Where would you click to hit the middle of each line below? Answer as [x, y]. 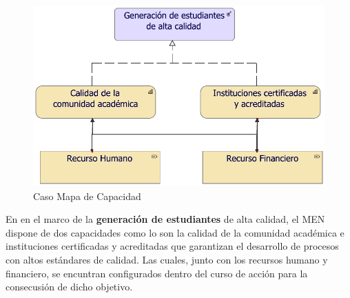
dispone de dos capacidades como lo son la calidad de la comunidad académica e [175, 232]
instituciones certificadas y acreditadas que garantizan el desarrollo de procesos [172, 246]
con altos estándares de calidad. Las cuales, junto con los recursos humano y [167, 260]
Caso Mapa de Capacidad [87, 196]
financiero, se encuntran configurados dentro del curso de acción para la [157, 273]
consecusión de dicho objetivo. [69, 287]
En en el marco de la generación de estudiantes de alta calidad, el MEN [165, 219]
